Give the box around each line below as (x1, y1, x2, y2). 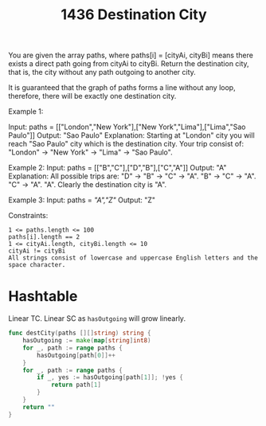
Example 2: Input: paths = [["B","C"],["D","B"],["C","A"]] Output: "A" (8, 163, 227, 173)
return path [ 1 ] (50, 381, 102, 389)
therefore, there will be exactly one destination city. (8, 92, 177, 101)
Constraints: (8, 211, 49, 221)
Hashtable (8, 287, 78, 306)
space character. (8, 261, 66, 269)
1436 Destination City (61, 6, 207, 24)
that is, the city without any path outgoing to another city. (8, 68, 197, 77)
